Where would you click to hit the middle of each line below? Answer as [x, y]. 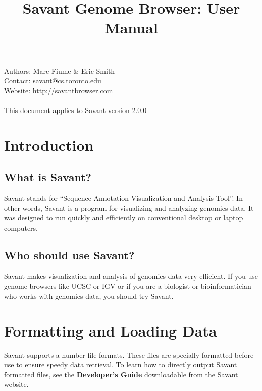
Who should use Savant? [69, 255]
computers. [21, 227]
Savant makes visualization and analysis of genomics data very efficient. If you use [131, 276]
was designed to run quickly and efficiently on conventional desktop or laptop [124, 218]
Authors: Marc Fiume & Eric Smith [60, 70]
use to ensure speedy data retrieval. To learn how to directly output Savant [121, 365]
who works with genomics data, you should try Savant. [89, 295]
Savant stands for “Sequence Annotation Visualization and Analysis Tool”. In [123, 198]
